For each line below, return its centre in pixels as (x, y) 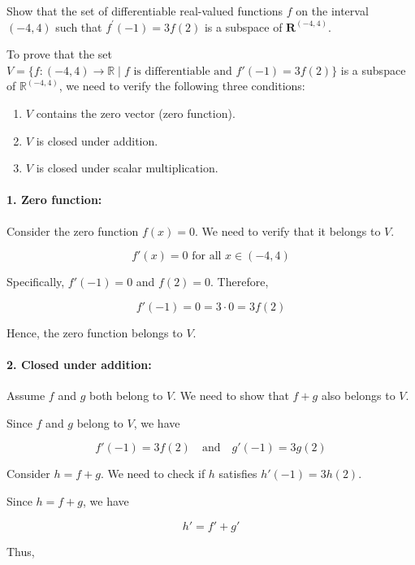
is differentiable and (183, 71)
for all (207, 256)
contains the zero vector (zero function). (136, 113)
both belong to (126, 395)
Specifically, (36, 282)
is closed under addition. (97, 140)
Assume (26, 395)
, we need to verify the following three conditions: (182, 86)
